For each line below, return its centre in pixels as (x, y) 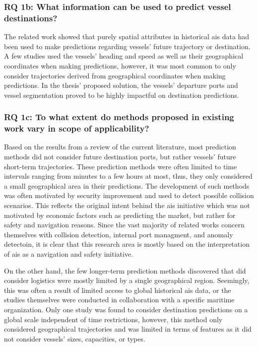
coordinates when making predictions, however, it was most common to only (120, 65)
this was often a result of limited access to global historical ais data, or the (118, 290)
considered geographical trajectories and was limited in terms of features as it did (128, 329)
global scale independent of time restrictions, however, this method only (113, 319)
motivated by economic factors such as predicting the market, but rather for (120, 215)
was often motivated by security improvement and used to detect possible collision (129, 195)
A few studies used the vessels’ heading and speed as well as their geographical (124, 56)
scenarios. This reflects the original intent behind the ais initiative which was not (127, 205)
